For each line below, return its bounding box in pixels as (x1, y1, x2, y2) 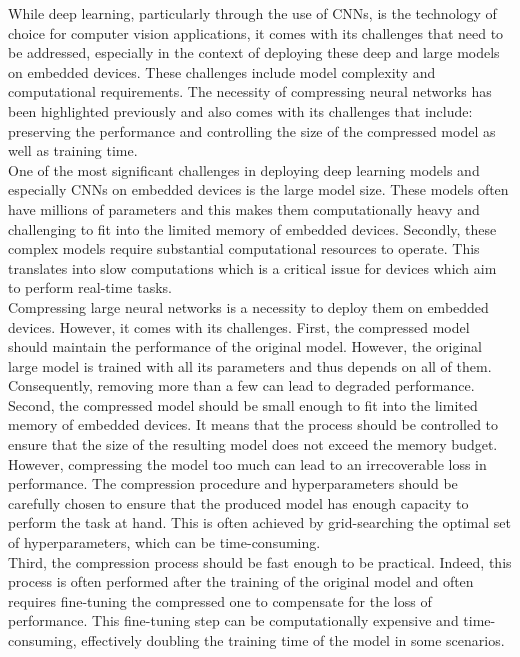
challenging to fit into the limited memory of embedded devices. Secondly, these (8, 218, 497, 239)
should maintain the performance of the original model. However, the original (8, 336, 482, 357)
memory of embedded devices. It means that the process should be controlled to (8, 414, 499, 435)
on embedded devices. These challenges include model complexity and (8, 61, 436, 82)
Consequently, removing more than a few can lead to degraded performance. (8, 375, 475, 396)
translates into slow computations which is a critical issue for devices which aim (8, 257, 497, 278)
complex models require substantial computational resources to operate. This (8, 238, 480, 259)
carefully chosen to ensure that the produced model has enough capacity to (8, 492, 469, 513)
